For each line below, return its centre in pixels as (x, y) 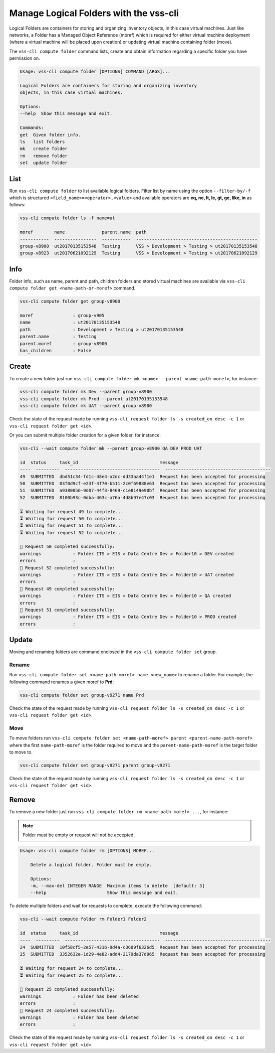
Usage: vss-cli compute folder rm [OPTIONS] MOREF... (87, 851)
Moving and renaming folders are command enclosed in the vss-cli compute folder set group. (113, 652)
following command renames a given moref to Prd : (62, 682)
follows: (17, 205)
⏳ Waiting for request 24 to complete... (72, 968)
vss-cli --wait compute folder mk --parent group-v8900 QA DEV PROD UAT (111, 448)
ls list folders (42, 142)
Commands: (32, 128)
